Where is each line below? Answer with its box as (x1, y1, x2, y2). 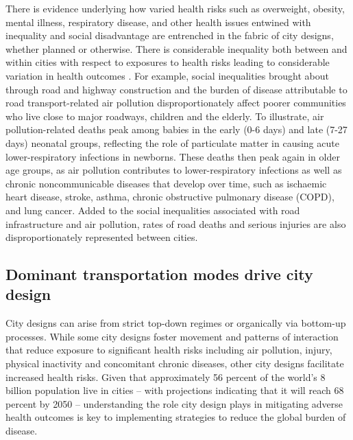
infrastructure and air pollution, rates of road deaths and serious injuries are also (5, 216, 346, 231)
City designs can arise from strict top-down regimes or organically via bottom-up (5, 316, 346, 330)
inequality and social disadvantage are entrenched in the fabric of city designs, (5, 28, 334, 43)
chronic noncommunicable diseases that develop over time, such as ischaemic (5, 176, 327, 190)
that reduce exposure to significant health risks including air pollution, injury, (5, 343, 332, 357)
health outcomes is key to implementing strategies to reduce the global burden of (5, 410, 346, 424)
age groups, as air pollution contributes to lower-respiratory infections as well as (5, 163, 342, 177)
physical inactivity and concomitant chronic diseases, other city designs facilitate (5, 356, 344, 371)
